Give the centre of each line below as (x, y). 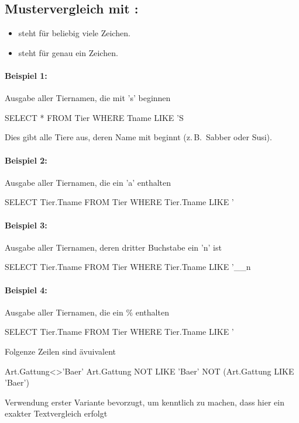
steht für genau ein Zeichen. (68, 52)
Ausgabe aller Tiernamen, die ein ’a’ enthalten (88, 182)
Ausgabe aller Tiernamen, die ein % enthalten (87, 312)
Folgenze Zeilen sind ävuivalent (61, 351)
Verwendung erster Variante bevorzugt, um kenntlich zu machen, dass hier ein (145, 402)
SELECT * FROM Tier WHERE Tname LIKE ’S (94, 117)
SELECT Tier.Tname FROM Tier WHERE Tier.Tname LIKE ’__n (128, 267)
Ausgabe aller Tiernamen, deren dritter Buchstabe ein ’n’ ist (113, 247)
